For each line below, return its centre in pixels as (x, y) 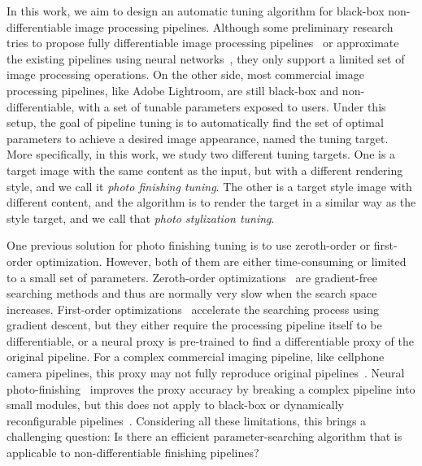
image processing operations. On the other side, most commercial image (185, 74)
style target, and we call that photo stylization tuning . (141, 218)
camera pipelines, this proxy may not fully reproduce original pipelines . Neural (206, 373)
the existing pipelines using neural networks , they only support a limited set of (206, 58)
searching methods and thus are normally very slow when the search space (192, 293)
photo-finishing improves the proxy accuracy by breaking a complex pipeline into (211, 388)
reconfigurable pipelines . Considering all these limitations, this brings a (187, 420)
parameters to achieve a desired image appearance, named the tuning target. (198, 138)
